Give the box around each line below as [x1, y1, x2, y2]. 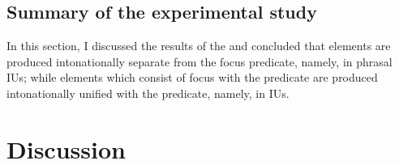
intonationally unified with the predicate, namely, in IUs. [6, 84, 290, 101]
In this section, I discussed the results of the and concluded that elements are [6, 37, 391, 54]
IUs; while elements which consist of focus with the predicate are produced [6, 69, 378, 86]
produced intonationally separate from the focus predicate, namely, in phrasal [6, 53, 393, 70]
